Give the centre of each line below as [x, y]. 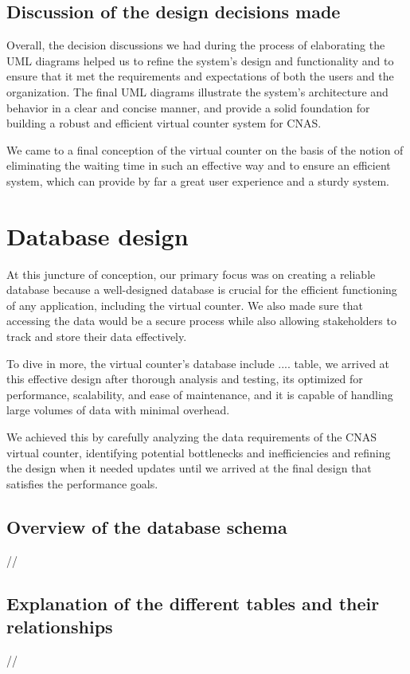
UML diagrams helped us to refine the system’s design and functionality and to [200, 60]
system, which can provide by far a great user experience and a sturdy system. [198, 180]
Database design [98, 235]
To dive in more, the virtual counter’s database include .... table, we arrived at [198, 363]
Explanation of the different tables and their [193, 603]
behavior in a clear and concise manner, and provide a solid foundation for [188, 107]
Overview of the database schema [147, 526]
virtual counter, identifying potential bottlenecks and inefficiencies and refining [199, 452]
